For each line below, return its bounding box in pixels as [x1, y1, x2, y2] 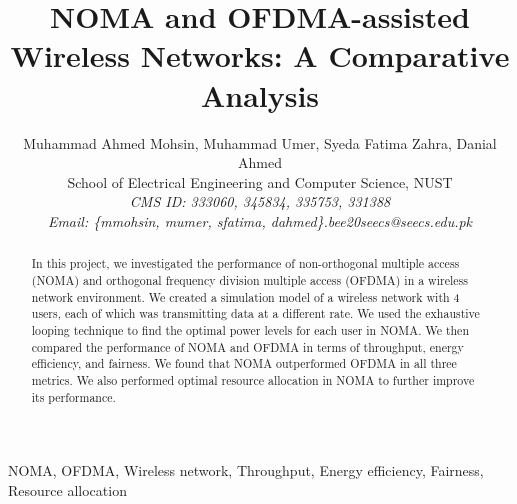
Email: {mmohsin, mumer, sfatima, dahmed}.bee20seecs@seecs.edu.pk [47, 210, 473, 231]
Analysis [200, 74, 320, 115]
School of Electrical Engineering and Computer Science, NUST [67, 171, 453, 192]
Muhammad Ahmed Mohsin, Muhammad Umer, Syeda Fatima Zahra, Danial [23, 132, 497, 153]
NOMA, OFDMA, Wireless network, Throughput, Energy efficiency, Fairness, [8, 460, 484, 481]
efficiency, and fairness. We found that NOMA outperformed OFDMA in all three [31, 355, 457, 372]
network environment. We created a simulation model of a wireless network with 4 [31, 288, 460, 305]
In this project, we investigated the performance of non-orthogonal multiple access [31, 255, 460, 272]
